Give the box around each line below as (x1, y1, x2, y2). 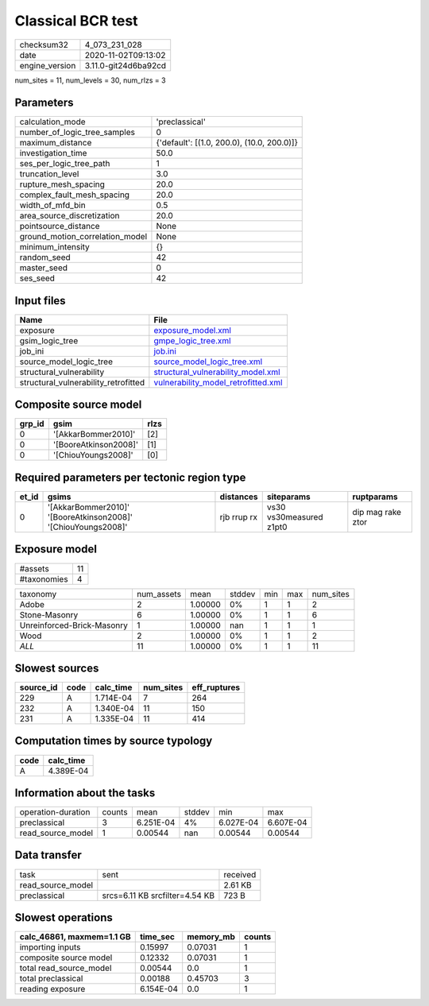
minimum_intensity (19, 242, 91, 253)
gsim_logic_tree (19, 335, 79, 346)
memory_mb (187, 931, 236, 942)
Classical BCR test (14, 12, 138, 29)
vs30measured (266, 512, 323, 522)
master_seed (19, 262, 68, 273)
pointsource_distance (19, 221, 100, 232)
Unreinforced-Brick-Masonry (19, 620, 129, 631)
